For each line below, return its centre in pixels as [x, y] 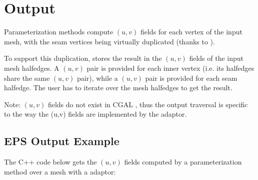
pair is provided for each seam [191, 78]
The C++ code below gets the [50, 162]
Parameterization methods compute [59, 32]
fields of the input [216, 58]
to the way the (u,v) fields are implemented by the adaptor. [95, 114]
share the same [27, 78]
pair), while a [97, 78]
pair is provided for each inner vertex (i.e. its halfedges [170, 68]
